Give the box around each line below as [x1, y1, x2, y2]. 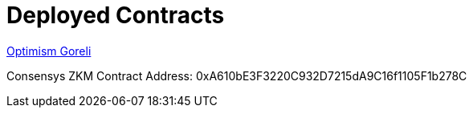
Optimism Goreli [6, 43, 92, 58]
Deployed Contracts [6, 2, 225, 29]
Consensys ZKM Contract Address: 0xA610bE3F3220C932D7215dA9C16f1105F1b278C [6, 68, 467, 83]
